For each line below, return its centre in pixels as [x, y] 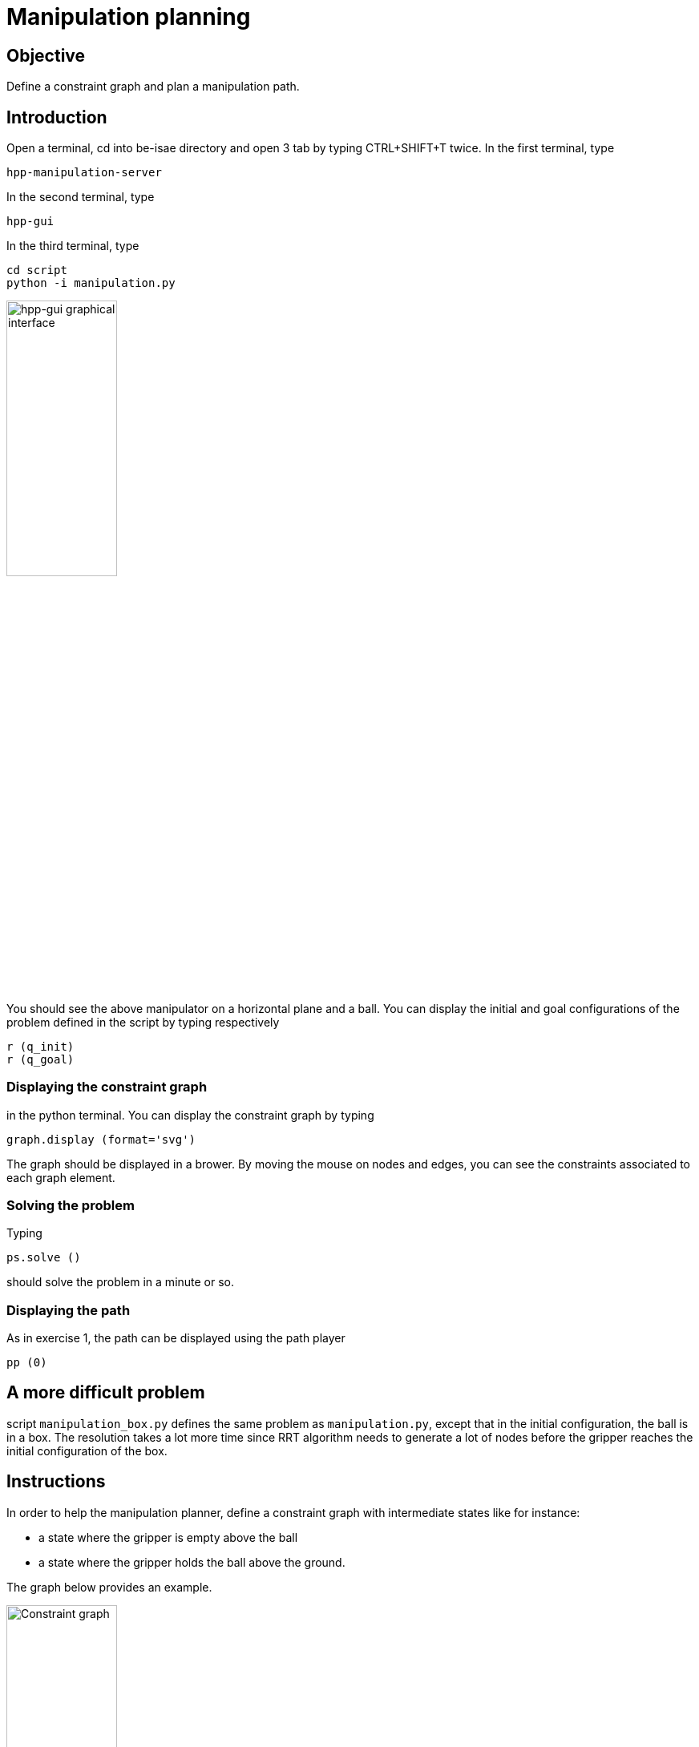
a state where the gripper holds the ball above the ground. [192, 1562]
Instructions [56, 1482]
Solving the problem [71, 1205]
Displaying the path [69, 1310]
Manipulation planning [129, 17]
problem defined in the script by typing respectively [143, 1022]
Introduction [57, 117]
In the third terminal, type [73, 246]
